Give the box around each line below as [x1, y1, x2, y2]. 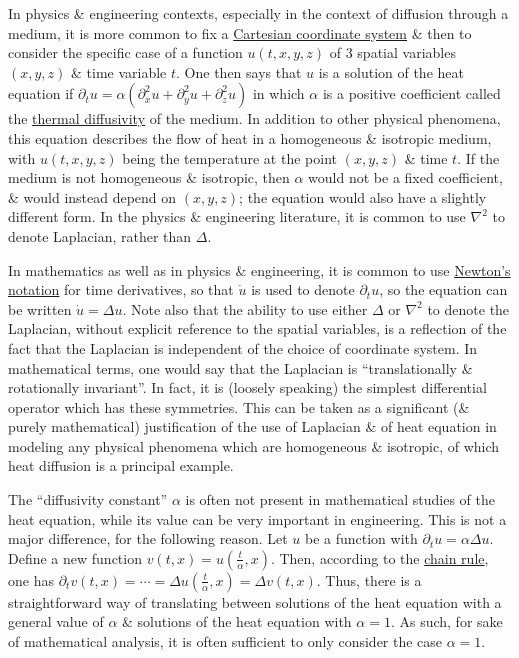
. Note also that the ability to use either [122, 298, 368, 319]
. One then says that [176, 61, 302, 82]
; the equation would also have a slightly [239, 186, 487, 207]
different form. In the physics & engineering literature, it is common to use [8, 206, 466, 227]
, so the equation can [379, 279, 508, 300]
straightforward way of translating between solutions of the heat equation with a [8, 591, 502, 612]
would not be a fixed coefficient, [308, 167, 503, 188]
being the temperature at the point [122, 147, 337, 168]
